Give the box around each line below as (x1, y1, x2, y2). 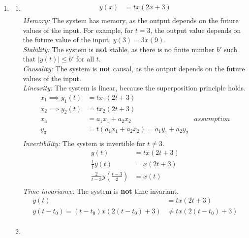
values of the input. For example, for (23, 25, 133, 35)
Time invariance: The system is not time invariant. (23, 185, 179, 196)
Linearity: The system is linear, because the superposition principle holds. (23, 83, 246, 93)
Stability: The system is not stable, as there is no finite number (23, 44, 215, 54)
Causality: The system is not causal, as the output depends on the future (23, 63, 245, 74)
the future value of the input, (23, 34, 111, 45)
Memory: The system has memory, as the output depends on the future (23, 15, 239, 26)
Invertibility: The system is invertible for (23, 138, 145, 148)
